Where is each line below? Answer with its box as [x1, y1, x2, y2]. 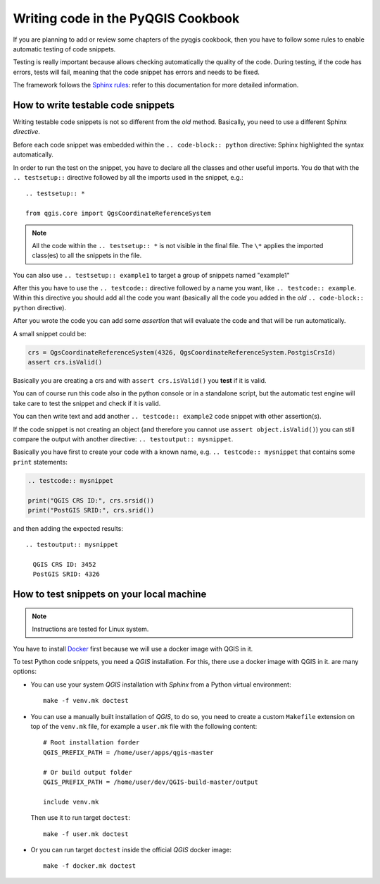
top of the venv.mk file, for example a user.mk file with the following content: [30, 722, 258, 730]
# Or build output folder [43, 768, 133, 776]
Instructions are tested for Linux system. [32, 625, 149, 634]
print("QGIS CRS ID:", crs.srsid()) [27, 496, 155, 504]
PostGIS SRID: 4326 [32, 570, 100, 578]
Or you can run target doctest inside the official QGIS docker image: [30, 845, 232, 854]
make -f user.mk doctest [43, 830, 129, 838]
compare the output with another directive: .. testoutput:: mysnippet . [13, 434, 234, 443]
